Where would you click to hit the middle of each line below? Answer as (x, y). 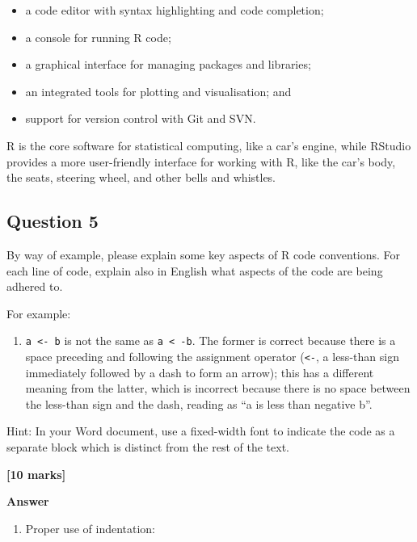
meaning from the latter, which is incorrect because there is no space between (218, 388)
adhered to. (35, 286)
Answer (28, 501)
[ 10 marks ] (36, 474)
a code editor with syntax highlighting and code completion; (175, 10)
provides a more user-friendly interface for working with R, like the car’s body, (201, 161)
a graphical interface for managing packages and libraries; (168, 64)
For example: (39, 313)
